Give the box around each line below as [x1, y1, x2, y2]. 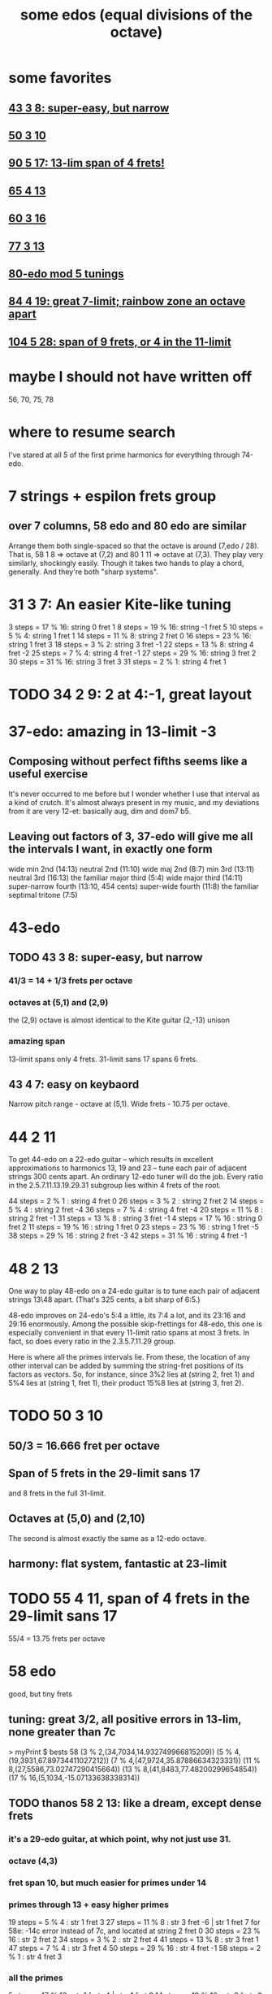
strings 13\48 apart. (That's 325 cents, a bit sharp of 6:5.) [8, 1295, 201, 1304]
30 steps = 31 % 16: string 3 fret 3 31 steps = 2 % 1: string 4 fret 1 [8, 656, 227, 666]
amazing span [8, 1035, 66, 1047]
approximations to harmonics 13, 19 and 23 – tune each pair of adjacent [8, 1163, 248, 1173]
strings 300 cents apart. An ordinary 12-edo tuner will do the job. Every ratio [8, 1172, 264, 1182]
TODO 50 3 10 [8, 1407, 104, 1425]
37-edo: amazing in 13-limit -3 [8, 722, 217, 741]
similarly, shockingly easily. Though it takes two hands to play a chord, [8, 558, 244, 568]
